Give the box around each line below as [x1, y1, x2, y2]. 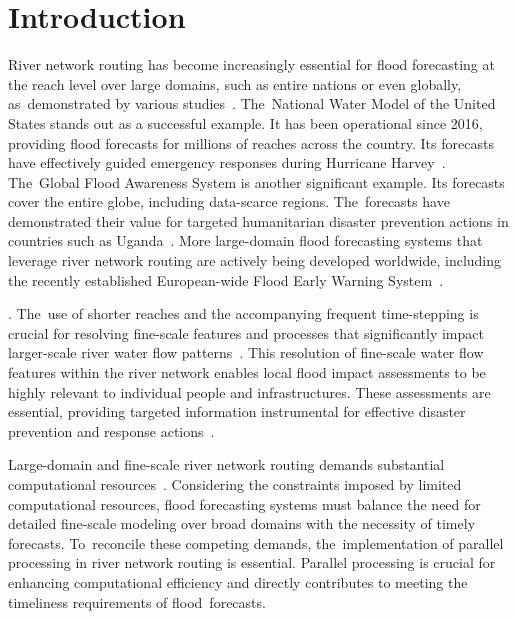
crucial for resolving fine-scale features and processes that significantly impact [8, 322, 484, 343]
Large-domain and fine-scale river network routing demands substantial [8, 454, 445, 475]
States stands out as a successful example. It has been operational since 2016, [8, 112, 483, 133]
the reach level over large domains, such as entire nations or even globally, [8, 73, 462, 94]
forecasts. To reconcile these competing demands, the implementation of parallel [8, 532, 504, 553]
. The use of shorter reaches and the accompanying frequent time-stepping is [8, 303, 479, 324]
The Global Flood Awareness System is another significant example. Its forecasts [8, 171, 505, 192]
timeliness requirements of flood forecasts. [8, 591, 266, 612]
